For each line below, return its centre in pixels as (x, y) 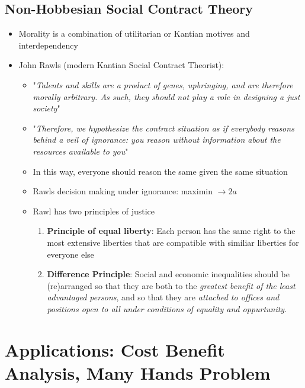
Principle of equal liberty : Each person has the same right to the (171, 231)
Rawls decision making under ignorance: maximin (123, 191)
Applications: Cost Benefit (115, 349)
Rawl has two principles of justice (94, 211)
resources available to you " (81, 151)
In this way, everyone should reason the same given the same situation (160, 171)
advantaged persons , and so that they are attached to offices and (163, 297)
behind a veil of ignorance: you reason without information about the (157, 140)
